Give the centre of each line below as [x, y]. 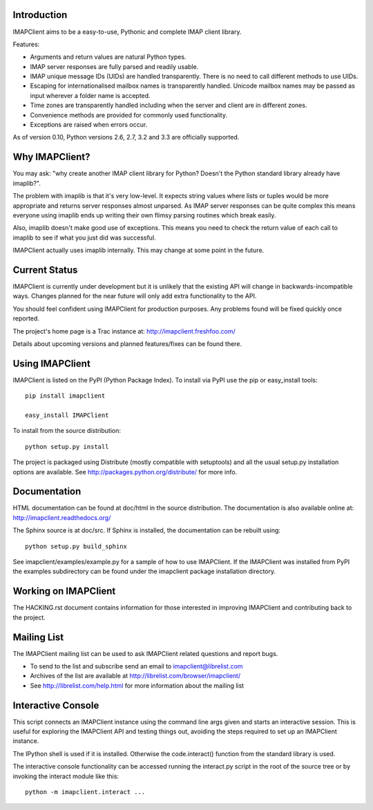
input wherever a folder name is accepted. [90, 95]
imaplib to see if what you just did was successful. [84, 238]
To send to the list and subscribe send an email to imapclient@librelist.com [136, 666]
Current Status [45, 270]
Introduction [40, 15]
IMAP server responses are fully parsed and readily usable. [114, 66]
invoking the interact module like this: [66, 776]
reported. [26, 318]
